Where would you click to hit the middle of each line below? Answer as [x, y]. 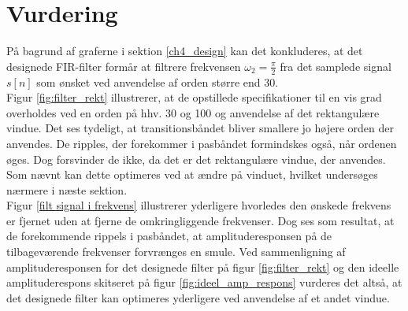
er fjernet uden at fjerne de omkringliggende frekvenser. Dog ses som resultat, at [200, 220]
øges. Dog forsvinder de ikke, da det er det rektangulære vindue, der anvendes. [196, 159]
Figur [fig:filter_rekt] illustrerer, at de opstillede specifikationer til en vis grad [194, 97]
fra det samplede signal [336, 66]
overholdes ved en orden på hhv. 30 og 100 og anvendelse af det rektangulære [193, 112]
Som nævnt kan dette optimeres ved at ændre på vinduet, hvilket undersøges [192, 174]
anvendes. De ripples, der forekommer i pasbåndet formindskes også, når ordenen [202, 143]
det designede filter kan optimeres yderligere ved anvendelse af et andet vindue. [198, 297]
